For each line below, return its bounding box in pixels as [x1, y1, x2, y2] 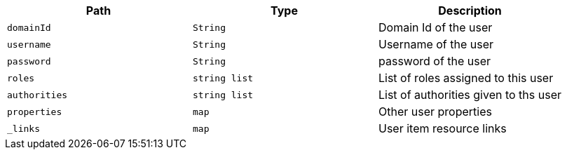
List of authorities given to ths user [378, 88, 562, 102]
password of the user [378, 54, 491, 68]
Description [438, 4, 502, 18]
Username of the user [378, 37, 494, 51]
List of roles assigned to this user [378, 71, 554, 85]
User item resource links [378, 121, 507, 135]
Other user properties [378, 105, 492, 119]
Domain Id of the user [378, 20, 493, 34]
